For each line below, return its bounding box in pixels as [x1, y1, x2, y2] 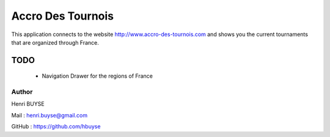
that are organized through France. [11, 39, 99, 46]
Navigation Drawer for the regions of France [42, 72, 153, 80]
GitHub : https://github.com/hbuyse [11, 123, 101, 130]
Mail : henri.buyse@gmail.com [11, 111, 88, 119]
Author [11, 87, 33, 96]
